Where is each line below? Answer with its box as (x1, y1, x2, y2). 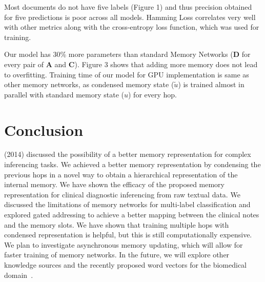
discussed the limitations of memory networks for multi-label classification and (4, 199, 251, 210)
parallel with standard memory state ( (4, 89, 124, 99)
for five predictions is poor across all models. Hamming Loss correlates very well (4, 11, 256, 22)
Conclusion (4, 119, 84, 140)
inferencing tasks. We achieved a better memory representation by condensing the (4, 159, 261, 170)
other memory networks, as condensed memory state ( (4, 79, 174, 90)
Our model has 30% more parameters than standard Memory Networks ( (4, 49, 233, 59)
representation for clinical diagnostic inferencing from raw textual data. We (4, 189, 240, 199)
